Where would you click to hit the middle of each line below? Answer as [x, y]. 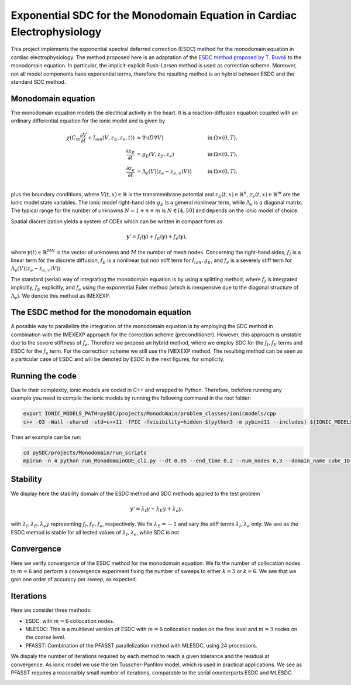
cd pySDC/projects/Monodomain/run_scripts [85, 452]
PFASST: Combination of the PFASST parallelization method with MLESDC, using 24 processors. [141, 645]
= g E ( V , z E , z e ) [155, 155]
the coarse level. [45, 637]
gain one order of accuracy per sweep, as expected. [74, 580]
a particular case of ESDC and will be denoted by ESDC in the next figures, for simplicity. [118, 359]
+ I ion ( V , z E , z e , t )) [111, 138]
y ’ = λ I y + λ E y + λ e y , [156, 509]
